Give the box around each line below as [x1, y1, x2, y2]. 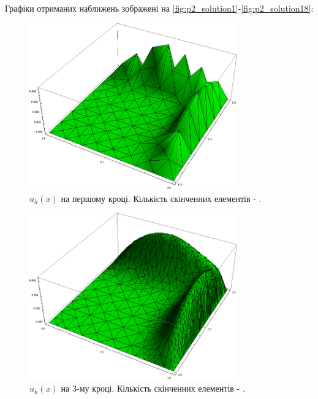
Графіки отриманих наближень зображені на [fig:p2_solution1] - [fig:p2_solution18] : [5, 2, 314, 14]
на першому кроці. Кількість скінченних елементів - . [61, 192, 262, 204]
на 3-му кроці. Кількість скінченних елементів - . [61, 382, 245, 395]
